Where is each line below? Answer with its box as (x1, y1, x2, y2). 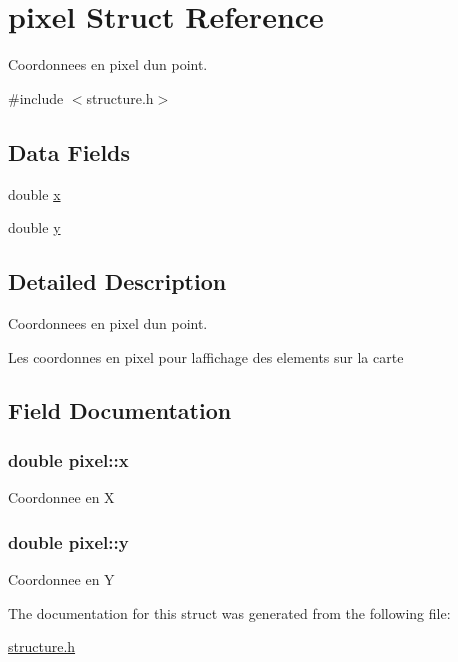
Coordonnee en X (8, 487, 115, 508)
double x (8, 183, 61, 204)
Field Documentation (8, 395, 232, 426)
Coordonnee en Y (8, 568, 115, 589)
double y (8, 217, 61, 238)
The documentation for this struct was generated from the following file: (8, 602, 451, 623)
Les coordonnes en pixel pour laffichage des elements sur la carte (8, 346, 404, 367)
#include (8, 87, 64, 108)
